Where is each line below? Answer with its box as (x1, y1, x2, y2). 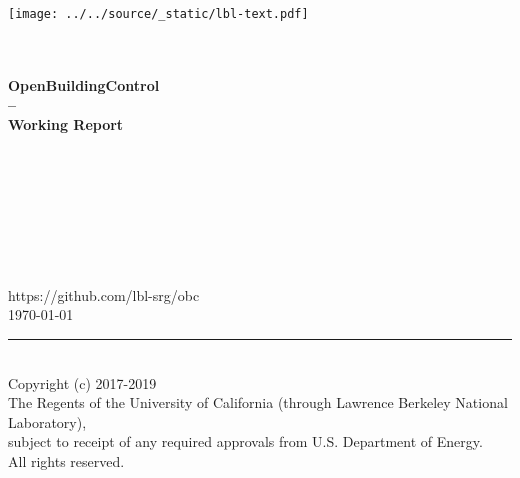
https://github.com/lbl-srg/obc (8, 284, 200, 305)
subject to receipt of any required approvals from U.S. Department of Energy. (8, 431, 483, 452)
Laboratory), (8, 411, 87, 432)
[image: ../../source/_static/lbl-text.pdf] (8, 7, 309, 21)
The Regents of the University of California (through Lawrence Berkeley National (8, 392, 508, 413)
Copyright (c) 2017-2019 (8, 372, 157, 393)
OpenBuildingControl (8, 74, 160, 95)
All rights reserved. (8, 450, 125, 471)
